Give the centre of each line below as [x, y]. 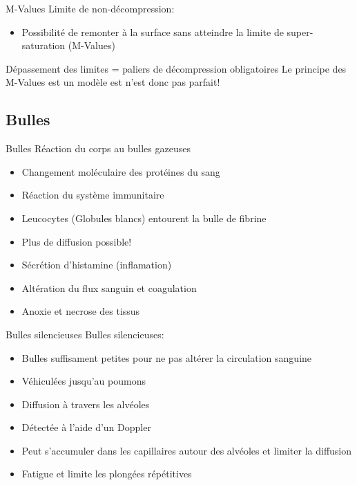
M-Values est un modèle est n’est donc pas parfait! [113, 82]
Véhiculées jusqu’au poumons [84, 381]
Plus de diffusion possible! [77, 241]
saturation [44, 45]
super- [300, 31]
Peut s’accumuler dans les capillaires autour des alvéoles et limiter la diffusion [187, 450]
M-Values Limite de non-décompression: [90, 8]
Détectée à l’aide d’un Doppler [86, 427]
